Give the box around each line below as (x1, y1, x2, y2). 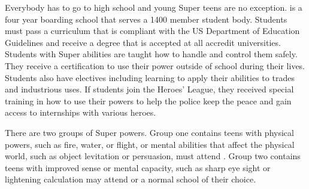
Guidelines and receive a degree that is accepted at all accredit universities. (5, 36, 281, 48)
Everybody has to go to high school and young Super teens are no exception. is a (5, 1, 302, 13)
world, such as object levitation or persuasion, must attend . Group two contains (5, 150, 301, 162)
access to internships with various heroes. (5, 106, 156, 119)
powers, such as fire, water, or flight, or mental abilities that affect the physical (5, 138, 295, 150)
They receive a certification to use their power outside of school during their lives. (5, 59, 305, 72)
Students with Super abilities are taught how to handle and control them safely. (5, 48, 298, 60)
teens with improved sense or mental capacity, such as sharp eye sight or (5, 161, 271, 173)
